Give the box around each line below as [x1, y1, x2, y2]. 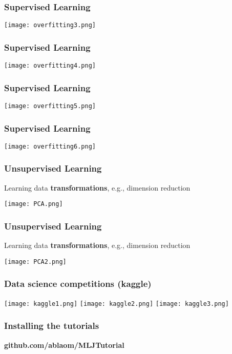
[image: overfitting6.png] [4, 142, 96, 150]
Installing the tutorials [4, 319, 99, 332]
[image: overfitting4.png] [4, 62, 96, 70]
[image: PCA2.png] [4, 258, 67, 265]
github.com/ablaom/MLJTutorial [4, 339, 124, 350]
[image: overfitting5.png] [4, 102, 96, 110]
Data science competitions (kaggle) [4, 277, 152, 290]
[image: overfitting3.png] [4, 22, 96, 29]
